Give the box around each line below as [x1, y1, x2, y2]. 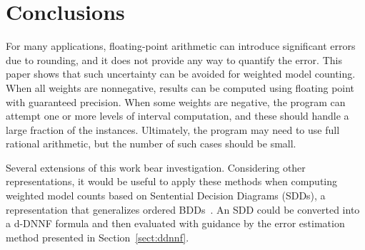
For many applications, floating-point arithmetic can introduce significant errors [6, 38, 356, 53]
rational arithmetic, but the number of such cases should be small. [6, 136, 296, 151]
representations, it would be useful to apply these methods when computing [6, 174, 338, 189]
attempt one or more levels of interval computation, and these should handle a [6, 108, 349, 123]
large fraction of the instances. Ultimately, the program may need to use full [6, 122, 340, 137]
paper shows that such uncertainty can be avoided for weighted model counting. [6, 66, 356, 81]
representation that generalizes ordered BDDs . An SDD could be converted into [6, 202, 360, 217]
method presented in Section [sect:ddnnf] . [6, 229, 189, 244]
